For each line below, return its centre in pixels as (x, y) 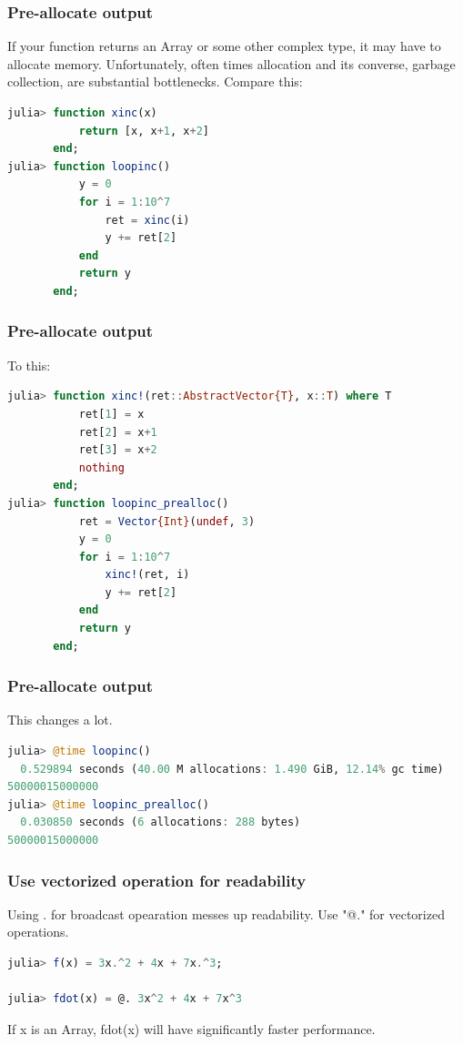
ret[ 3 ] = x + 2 (118, 450)
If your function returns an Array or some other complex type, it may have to (224, 46)
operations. (38, 932)
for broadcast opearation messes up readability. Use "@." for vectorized (247, 913)
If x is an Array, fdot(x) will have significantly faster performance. (191, 1028)
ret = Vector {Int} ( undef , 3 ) (167, 521)
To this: (29, 365)
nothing (101, 467)
